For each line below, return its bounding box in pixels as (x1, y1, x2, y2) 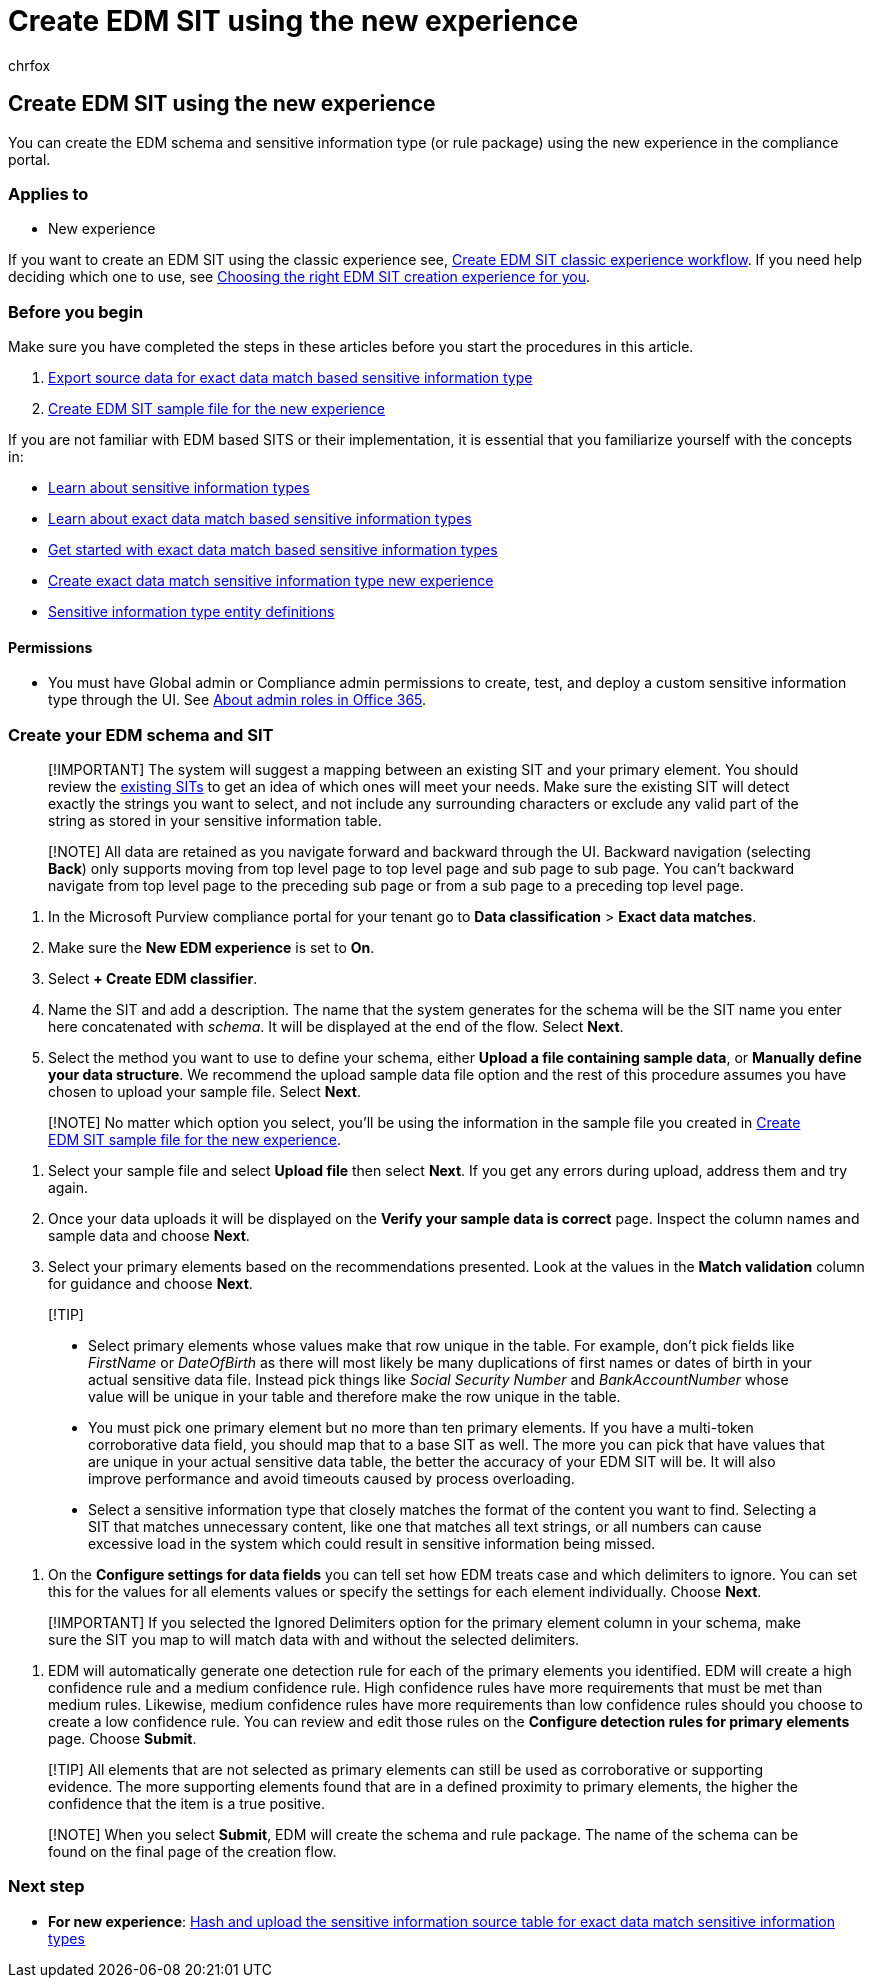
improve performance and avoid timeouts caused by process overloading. (88, 1470, 575, 1488)
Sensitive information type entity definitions (48, 603, 335, 621)
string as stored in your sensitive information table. (48, 812, 382, 830)
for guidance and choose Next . (48, 1275, 253, 1293)
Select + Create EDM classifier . (48, 970, 258, 988)
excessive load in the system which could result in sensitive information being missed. (88, 1535, 656, 1553)
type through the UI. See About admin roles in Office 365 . (48, 691, 427, 709)
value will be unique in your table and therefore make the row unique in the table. (88, 1388, 621, 1406)
